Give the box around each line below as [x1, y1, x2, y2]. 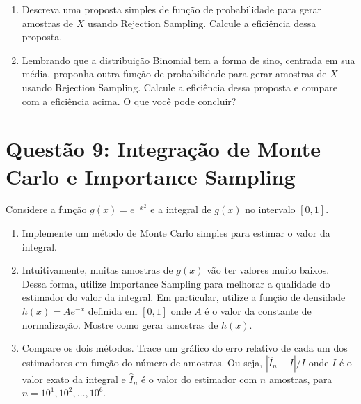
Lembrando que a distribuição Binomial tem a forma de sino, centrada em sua [22, 52, 355, 67]
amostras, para [268, 371, 332, 386]
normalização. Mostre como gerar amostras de [22, 317, 218, 332]
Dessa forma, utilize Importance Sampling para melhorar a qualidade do [22, 276, 330, 290]
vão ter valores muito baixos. [207, 263, 330, 277]
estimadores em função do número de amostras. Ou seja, [22, 355, 263, 369]
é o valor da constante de [204, 304, 312, 318]
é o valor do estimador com [141, 371, 257, 386]
